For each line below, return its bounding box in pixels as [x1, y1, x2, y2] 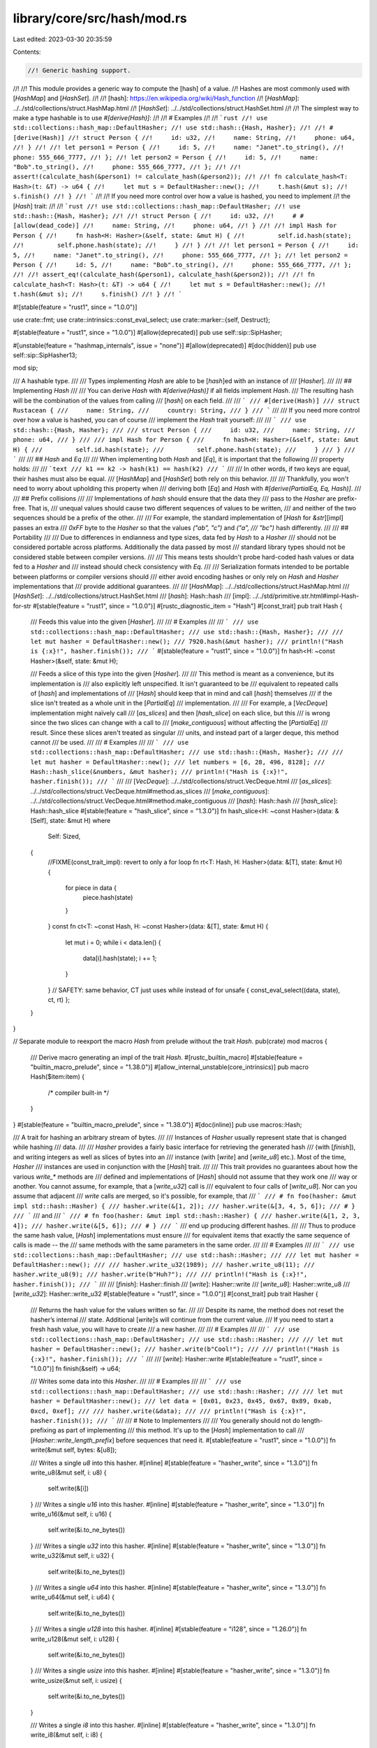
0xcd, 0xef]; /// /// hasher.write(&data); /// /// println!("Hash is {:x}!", [30, 1407, 307, 1415]
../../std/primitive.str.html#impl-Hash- [252, 592, 360, 601]
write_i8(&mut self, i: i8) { [30, 1731, 103, 1739]
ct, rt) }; [47, 996, 70, 1004]
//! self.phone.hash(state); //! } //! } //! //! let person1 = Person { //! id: [13, 241, 360, 250]
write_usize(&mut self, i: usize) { [30, 1676, 122, 1684]
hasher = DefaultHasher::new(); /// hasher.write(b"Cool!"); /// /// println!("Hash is [30, 1345, 340, 1353]
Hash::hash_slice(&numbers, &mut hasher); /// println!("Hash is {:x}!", [30, 768, 289, 776]
